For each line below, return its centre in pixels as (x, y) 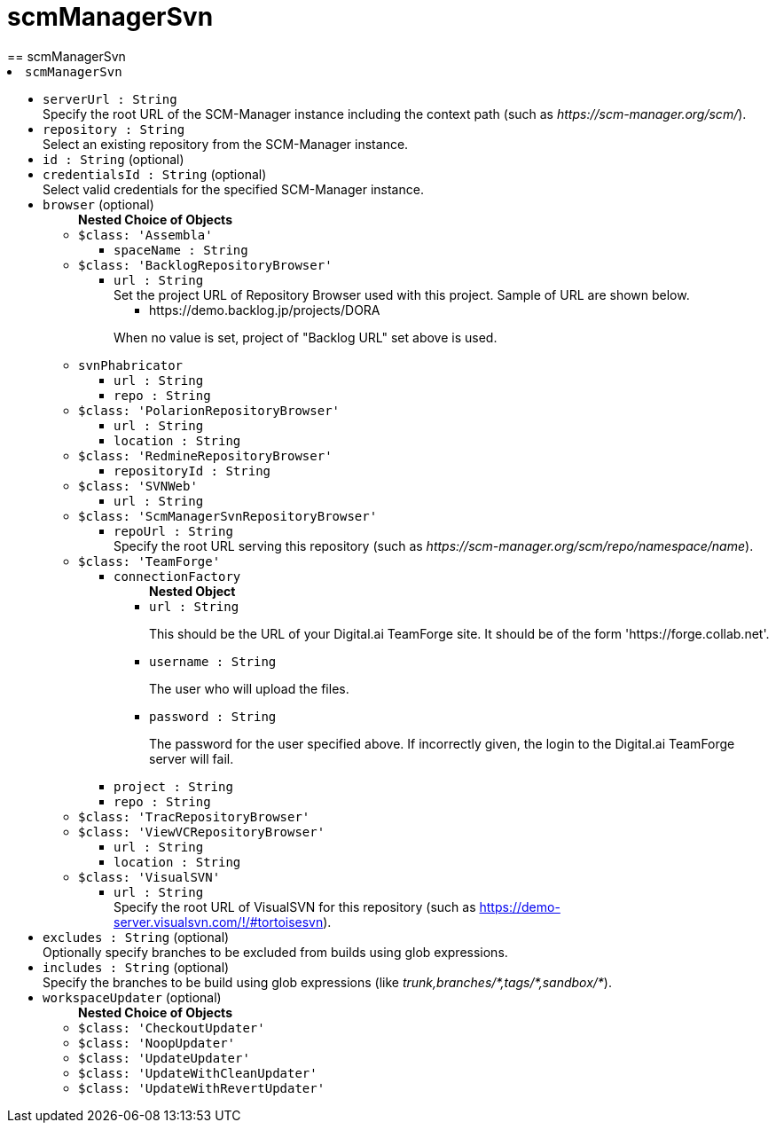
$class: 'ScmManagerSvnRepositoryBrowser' (228, 516)
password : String (213, 716)
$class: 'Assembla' (145, 235)
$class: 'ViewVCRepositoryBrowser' (202, 832)
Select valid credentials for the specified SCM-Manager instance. (233, 189)
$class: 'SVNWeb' (138, 486)
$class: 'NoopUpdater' (157, 1043)
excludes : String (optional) (136, 937)
